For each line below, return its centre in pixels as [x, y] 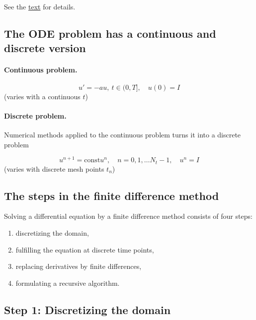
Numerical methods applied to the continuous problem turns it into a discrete [123, 134]
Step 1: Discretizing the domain [87, 309]
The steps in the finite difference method [112, 195]
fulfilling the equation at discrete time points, [85, 249]
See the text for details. [40, 6]
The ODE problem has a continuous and [110, 33]
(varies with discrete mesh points [54, 168]
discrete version [45, 48]
